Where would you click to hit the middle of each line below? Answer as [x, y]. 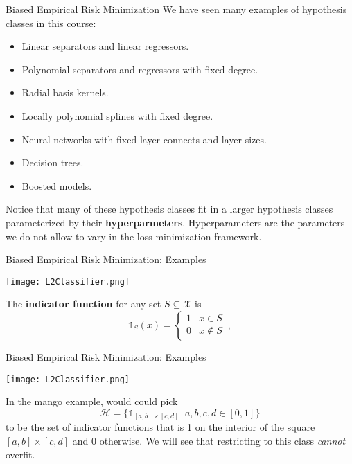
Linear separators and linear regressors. [105, 46]
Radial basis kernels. [65, 92]
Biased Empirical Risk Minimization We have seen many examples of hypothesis [176, 9]
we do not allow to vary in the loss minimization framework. [134, 236]
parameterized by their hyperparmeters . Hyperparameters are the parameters [175, 222]
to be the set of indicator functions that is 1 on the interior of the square [160, 427]
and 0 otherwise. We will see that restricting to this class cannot [209, 440]
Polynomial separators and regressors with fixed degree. [140, 69]
